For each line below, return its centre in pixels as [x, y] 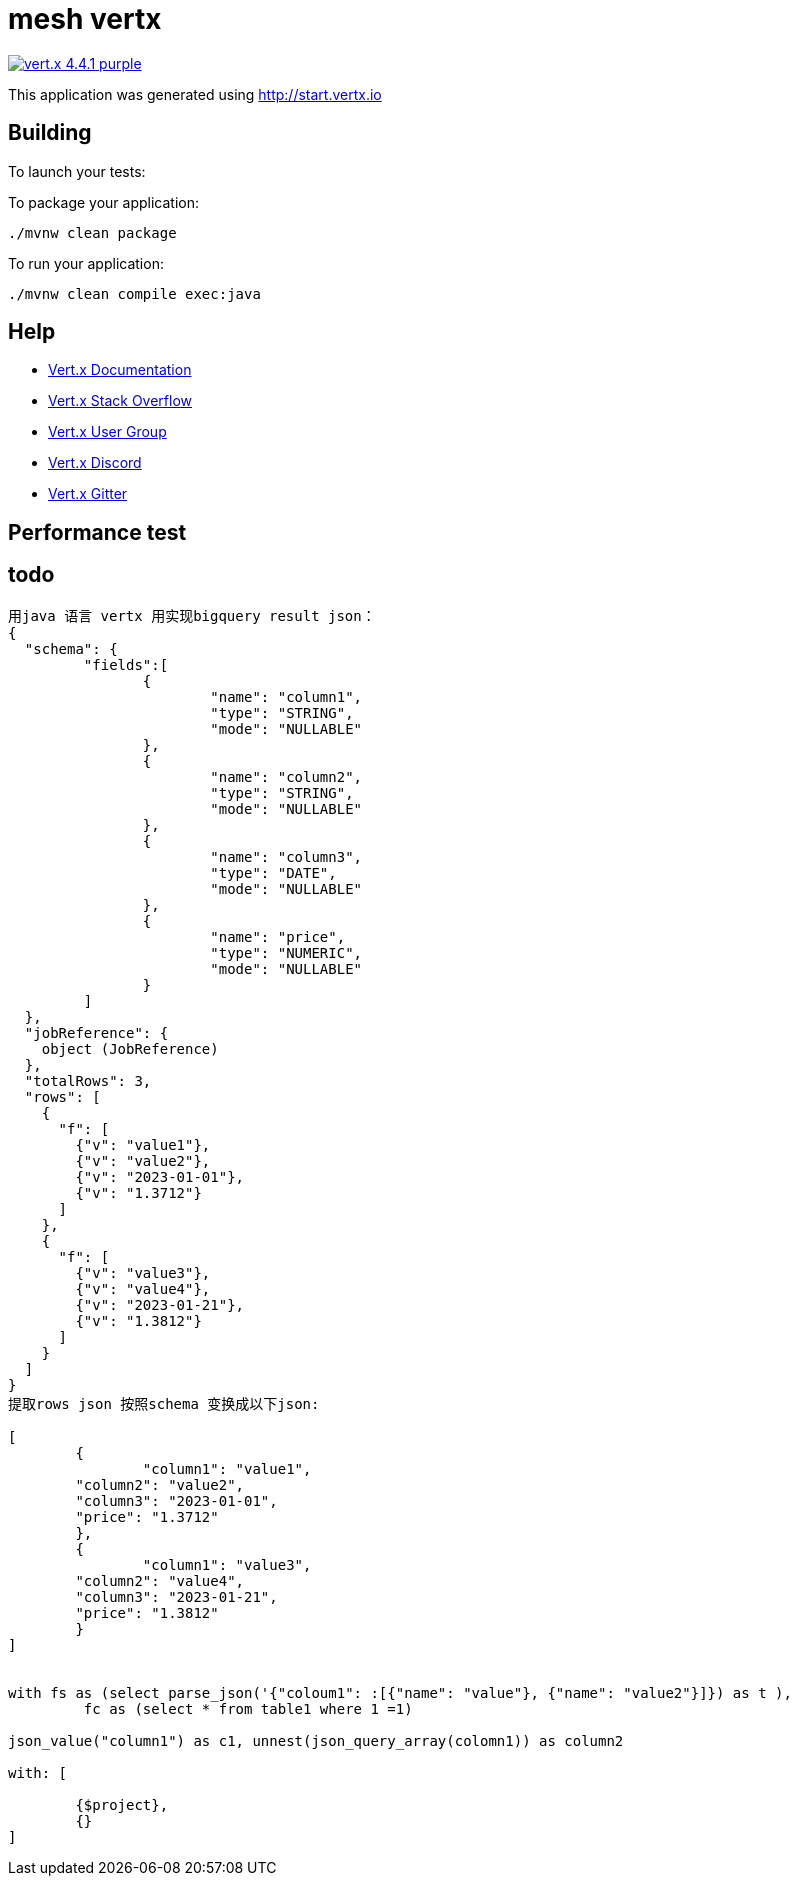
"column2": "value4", [160, 1580]
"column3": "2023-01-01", [176, 1500]
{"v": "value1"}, [143, 1144]
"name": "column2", [286, 776]
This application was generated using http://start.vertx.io [195, 94]
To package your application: [104, 202]
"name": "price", [278, 936]
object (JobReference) [130, 1048]
